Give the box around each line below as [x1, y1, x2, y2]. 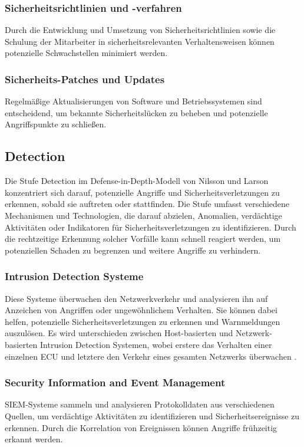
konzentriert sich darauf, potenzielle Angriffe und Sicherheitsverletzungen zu [5, 186, 280, 198]
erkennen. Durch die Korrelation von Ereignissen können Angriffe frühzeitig [5, 421, 277, 433]
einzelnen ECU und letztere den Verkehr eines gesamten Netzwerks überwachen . [5, 350, 297, 362]
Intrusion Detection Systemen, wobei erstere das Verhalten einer [40, 338, 272, 350]
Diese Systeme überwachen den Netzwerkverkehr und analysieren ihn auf [5, 292, 268, 304]
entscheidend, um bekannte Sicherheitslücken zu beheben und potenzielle [5, 106, 268, 119]
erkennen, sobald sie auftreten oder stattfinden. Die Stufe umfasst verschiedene [5, 198, 290, 210]
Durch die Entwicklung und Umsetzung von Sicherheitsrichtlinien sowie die [5, 24, 276, 36]
